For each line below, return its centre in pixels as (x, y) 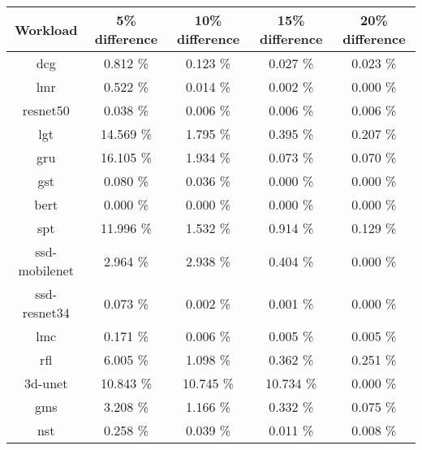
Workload (46, 29)
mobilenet (46, 270)
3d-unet (46, 383)
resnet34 (46, 312)
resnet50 (46, 110)
